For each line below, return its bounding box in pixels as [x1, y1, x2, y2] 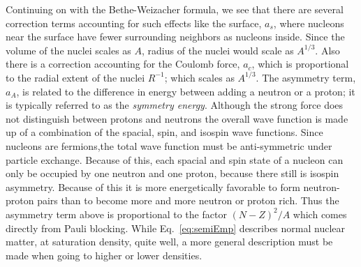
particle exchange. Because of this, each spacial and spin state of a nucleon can [6, 152, 344, 167]
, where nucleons [273, 15, 344, 30]
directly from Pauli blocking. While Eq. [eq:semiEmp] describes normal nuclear [6, 220, 346, 235]
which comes [293, 206, 347, 221]
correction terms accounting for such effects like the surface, [6, 15, 262, 30]
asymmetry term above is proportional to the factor [6, 206, 227, 221]
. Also [315, 43, 340, 57]
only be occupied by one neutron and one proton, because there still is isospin [6, 166, 339, 181]
